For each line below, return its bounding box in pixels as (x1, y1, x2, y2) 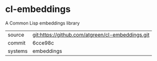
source (8, 31, 24, 38)
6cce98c (32, 39, 54, 46)
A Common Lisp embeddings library (5, 20, 80, 26)
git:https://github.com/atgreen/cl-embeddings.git (32, 31, 150, 38)
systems (8, 47, 28, 54)
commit (8, 39, 26, 46)
